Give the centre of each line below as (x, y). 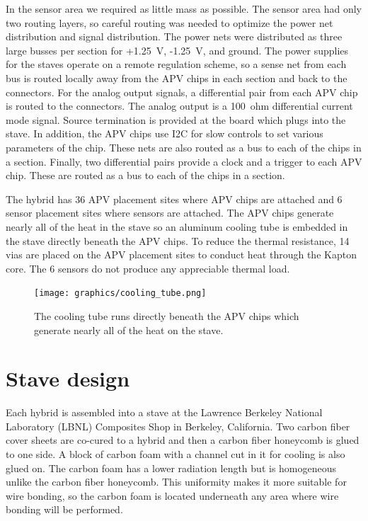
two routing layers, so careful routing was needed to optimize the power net (169, 22)
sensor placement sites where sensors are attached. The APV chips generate (170, 213)
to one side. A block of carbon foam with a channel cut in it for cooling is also (176, 454)
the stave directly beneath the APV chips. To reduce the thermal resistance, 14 (178, 240)
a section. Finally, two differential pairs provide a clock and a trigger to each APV (184, 161)
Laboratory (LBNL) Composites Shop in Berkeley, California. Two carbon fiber (178, 426)
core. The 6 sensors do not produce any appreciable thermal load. (148, 268)
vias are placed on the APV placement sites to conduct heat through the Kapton (181, 254)
